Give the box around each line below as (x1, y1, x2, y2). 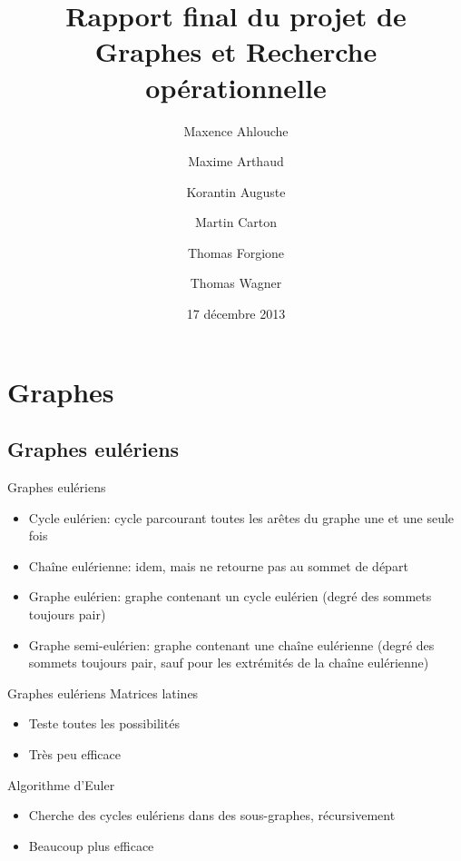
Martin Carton (195, 213, 277, 232)
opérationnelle (145, 68, 327, 105)
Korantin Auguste (186, 182, 286, 201)
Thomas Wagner (190, 273, 282, 292)
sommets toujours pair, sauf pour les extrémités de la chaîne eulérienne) (28, 653, 429, 672)
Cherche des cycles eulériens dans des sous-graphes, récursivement (28, 806, 396, 825)
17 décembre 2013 (186, 304, 286, 323)
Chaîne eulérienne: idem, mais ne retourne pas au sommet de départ (28, 556, 408, 575)
